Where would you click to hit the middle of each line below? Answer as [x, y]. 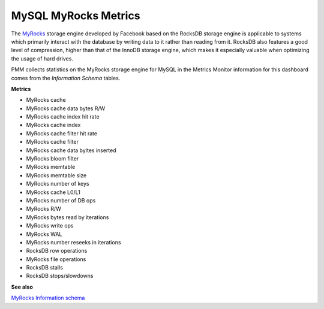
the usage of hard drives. [42, 58]
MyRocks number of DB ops [61, 200]
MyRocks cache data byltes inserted [71, 150]
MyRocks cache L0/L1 [53, 192]
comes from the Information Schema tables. [66, 78]
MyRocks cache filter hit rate [62, 133]
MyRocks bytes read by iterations [67, 217]
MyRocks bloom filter [52, 159]
